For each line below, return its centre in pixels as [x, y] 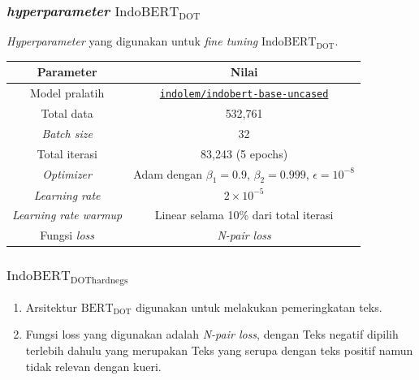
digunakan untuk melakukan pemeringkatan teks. [259, 307]
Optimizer [67, 174]
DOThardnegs [99, 281]
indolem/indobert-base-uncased [244, 95]
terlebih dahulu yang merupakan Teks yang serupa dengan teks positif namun [219, 350]
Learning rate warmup [67, 215]
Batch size [67, 133]
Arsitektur [51, 307]
